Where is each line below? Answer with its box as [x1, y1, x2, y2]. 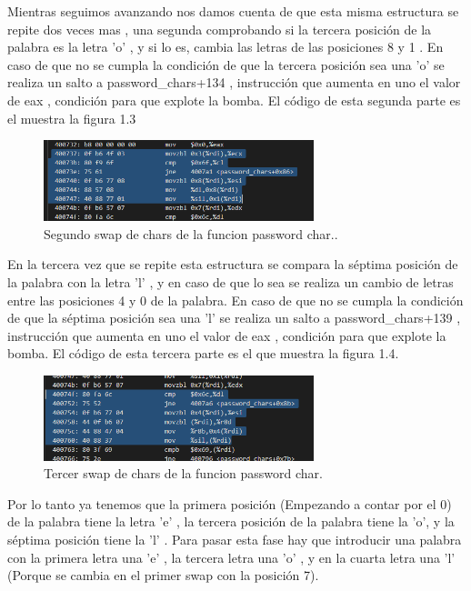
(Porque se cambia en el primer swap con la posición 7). [7, 566, 319, 585]
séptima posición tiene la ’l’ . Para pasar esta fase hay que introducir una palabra [7, 530, 462, 549]
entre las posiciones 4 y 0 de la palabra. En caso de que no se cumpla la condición [7, 290, 464, 309]
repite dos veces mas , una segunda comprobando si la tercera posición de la [7, 19, 432, 38]
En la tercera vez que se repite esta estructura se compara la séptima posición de [7, 255, 458, 274]
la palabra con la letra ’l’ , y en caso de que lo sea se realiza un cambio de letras [7, 273, 454, 292]
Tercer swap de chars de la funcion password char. [44, 464, 323, 483]
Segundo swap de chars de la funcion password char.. [44, 224, 338, 243]
